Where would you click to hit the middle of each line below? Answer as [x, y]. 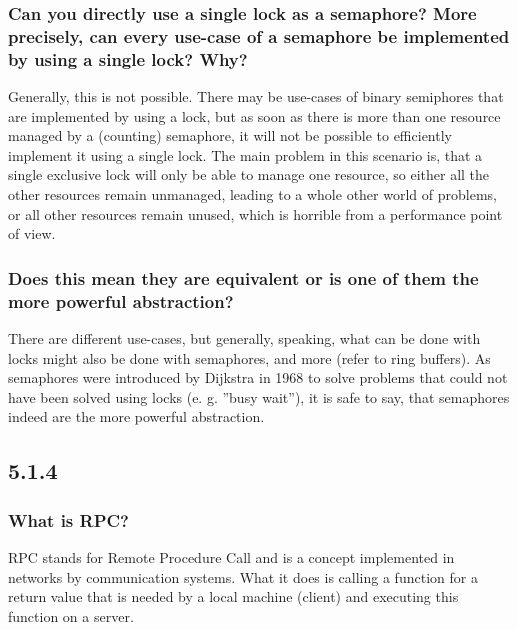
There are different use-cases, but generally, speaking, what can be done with [244, 337]
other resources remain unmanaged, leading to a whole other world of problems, [252, 194]
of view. [32, 233]
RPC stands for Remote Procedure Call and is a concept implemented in [231, 556]
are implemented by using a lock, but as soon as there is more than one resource [254, 115]
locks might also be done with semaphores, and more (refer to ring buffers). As [249, 357]
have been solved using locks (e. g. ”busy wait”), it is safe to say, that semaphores [259, 396]
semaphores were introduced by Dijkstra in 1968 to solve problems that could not [258, 377]
